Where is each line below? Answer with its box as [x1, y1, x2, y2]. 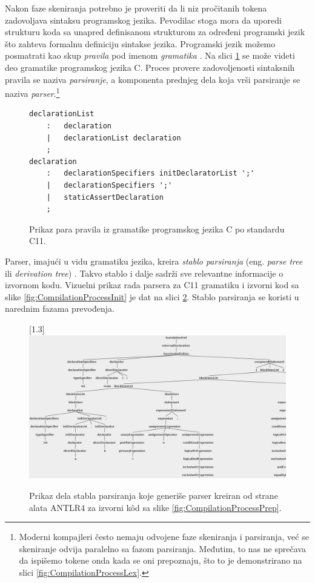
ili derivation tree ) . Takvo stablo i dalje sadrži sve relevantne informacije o [5, 266, 283, 279]
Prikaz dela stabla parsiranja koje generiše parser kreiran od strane [29, 489, 278, 501]
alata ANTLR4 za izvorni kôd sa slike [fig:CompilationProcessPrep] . [29, 501, 282, 513]
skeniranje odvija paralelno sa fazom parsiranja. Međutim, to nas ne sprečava [19, 542, 306, 555]
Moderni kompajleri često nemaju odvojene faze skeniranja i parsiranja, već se [19, 530, 309, 543]
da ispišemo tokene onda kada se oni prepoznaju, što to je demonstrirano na [19, 554, 302, 567]
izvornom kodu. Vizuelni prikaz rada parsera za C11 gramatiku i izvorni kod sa [5, 278, 299, 291]
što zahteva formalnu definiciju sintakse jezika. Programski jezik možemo [5, 37, 276, 50]
